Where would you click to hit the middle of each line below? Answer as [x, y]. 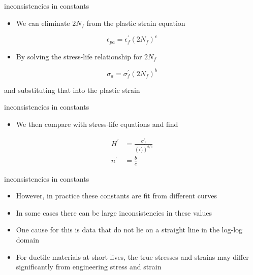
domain [27, 240]
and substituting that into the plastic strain [72, 90]
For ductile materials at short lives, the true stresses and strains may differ [132, 256]
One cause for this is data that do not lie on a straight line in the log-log [129, 230]
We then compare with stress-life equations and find [97, 124]
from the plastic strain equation [136, 23]
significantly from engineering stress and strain [89, 267]
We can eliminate [43, 23]
